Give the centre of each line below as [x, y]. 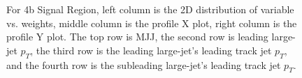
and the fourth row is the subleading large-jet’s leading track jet [144, 64]
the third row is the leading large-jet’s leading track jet [154, 50]
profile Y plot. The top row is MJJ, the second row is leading [137, 37]
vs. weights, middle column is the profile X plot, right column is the [152, 23]
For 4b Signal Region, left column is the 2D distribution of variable [150, 9]
